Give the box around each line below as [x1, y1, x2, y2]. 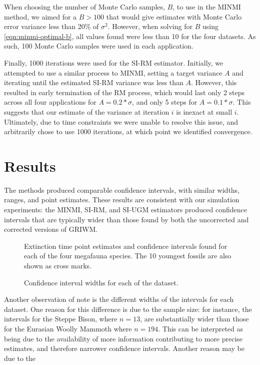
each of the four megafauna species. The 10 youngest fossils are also [24, 250, 231, 261]
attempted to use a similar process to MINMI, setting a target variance [4, 67, 222, 78]
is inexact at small [176, 106, 232, 117]
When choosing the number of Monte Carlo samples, [4, 2, 165, 12]
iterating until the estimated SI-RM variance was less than [4, 77, 183, 88]
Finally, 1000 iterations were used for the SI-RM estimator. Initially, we [4, 57, 223, 68]
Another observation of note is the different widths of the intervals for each [4, 294, 234, 304]
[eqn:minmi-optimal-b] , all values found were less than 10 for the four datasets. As [4, 31, 256, 41]
